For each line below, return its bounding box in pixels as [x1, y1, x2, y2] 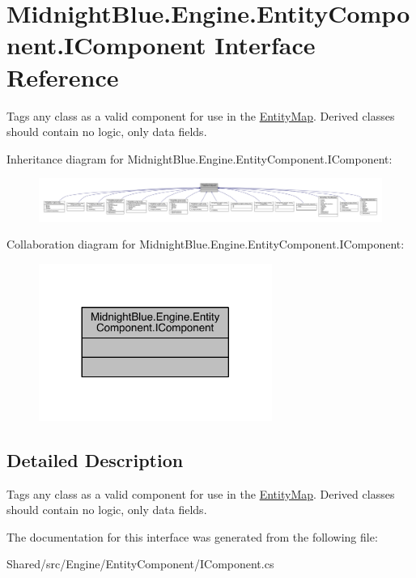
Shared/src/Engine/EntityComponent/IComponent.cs [6, 555, 274, 572]
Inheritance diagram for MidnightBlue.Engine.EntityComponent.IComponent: [6, 150, 393, 167]
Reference [6, 60, 119, 93]
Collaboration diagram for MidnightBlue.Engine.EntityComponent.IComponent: [6, 236, 405, 253]
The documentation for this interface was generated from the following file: [6, 528, 378, 545]
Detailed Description [6, 447, 184, 472]
